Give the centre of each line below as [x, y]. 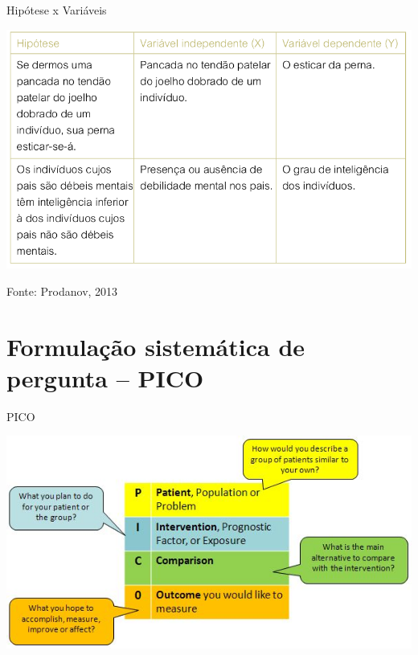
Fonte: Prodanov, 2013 [62, 291]
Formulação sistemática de [156, 346]
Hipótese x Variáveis [57, 10]
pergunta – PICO [105, 377]
